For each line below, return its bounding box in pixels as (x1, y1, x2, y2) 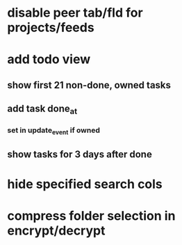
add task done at (7, 103, 78, 116)
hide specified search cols (7, 176, 163, 192)
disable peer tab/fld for (7, 5, 144, 21)
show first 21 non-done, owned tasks (7, 79, 172, 91)
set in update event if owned (7, 125, 101, 136)
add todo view (7, 52, 91, 68)
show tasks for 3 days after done (7, 148, 153, 160)
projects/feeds (7, 19, 95, 35)
